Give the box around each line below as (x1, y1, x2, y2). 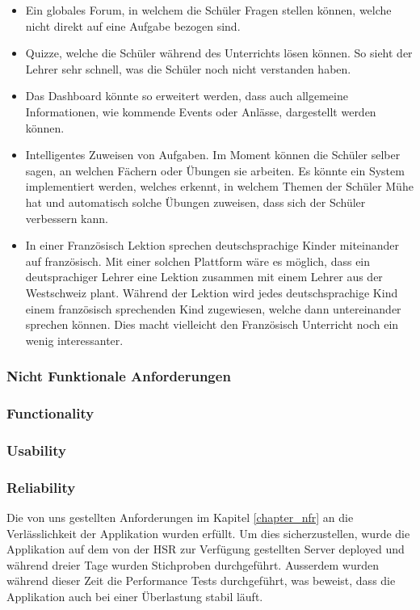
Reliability (6, 477, 76, 497)
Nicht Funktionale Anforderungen (6, 366, 231, 386)
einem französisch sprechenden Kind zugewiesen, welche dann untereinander (25, 300, 401, 317)
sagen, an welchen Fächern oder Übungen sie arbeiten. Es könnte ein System (25, 162, 405, 179)
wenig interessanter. (25, 331, 124, 348)
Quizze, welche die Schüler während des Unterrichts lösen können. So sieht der (25, 44, 413, 61)
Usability (6, 440, 66, 460)
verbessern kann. (25, 209, 108, 226)
